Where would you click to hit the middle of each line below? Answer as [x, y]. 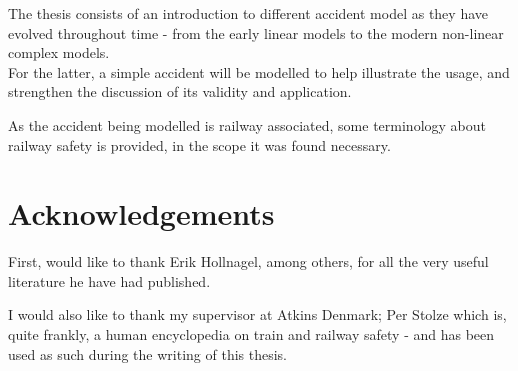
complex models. [59, 52]
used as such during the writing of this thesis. [147, 353]
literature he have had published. [109, 280]
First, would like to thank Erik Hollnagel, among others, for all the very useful [248, 261]
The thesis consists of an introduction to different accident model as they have [248, 13]
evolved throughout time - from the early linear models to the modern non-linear [256, 32]
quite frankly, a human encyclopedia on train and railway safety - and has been [251, 334]
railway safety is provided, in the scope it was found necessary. [199, 144]
